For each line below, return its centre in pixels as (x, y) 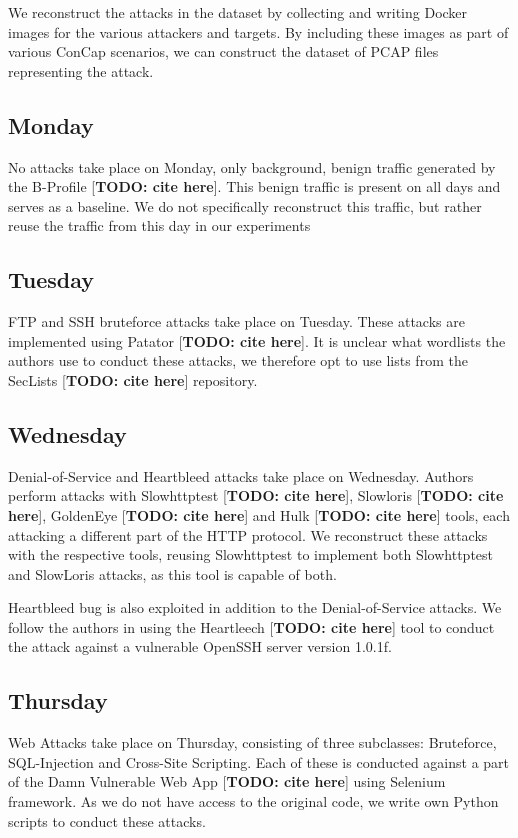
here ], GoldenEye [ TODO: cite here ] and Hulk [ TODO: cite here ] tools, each (259, 514)
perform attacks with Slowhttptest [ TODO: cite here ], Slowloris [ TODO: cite (256, 495)
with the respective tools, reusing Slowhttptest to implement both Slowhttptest (251, 554)
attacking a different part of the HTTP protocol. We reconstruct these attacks (248, 534)
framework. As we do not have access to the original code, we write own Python (253, 801)
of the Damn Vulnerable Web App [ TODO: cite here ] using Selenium (227, 781)
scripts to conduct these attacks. (107, 820)
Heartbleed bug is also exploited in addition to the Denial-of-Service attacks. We (255, 607)
